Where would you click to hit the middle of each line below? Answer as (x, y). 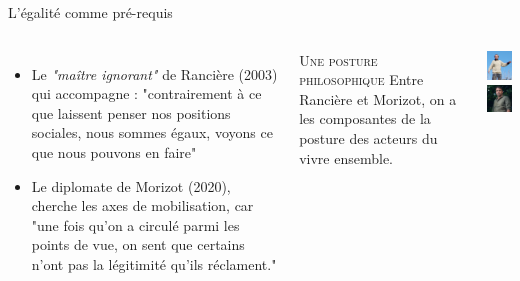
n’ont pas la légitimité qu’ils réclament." (154, 263)
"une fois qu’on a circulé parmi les (135, 224)
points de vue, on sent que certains (138, 244)
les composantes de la (365, 118)
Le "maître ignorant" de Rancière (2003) (154, 73)
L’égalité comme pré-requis (90, 12)
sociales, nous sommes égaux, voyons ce (152, 132)
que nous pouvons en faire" (114, 151)
